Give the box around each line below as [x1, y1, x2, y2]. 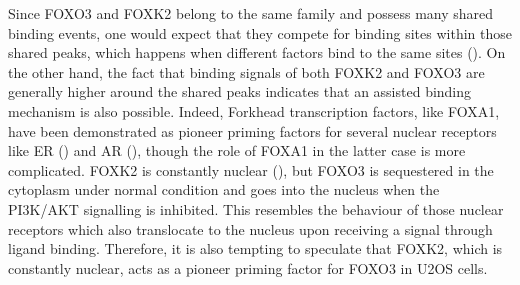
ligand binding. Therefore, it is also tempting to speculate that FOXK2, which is [8, 238, 503, 259]
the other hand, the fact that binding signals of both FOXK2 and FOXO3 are [8, 61, 485, 82]
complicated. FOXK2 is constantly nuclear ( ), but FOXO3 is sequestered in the [8, 159, 494, 180]
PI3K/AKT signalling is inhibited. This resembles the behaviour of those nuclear [8, 198, 504, 219]
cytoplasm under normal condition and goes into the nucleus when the [8, 179, 440, 200]
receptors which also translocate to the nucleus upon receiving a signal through [8, 218, 493, 239]
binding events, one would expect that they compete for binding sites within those [8, 22, 512, 43]
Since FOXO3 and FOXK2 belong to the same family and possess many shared [8, 3, 494, 23]
